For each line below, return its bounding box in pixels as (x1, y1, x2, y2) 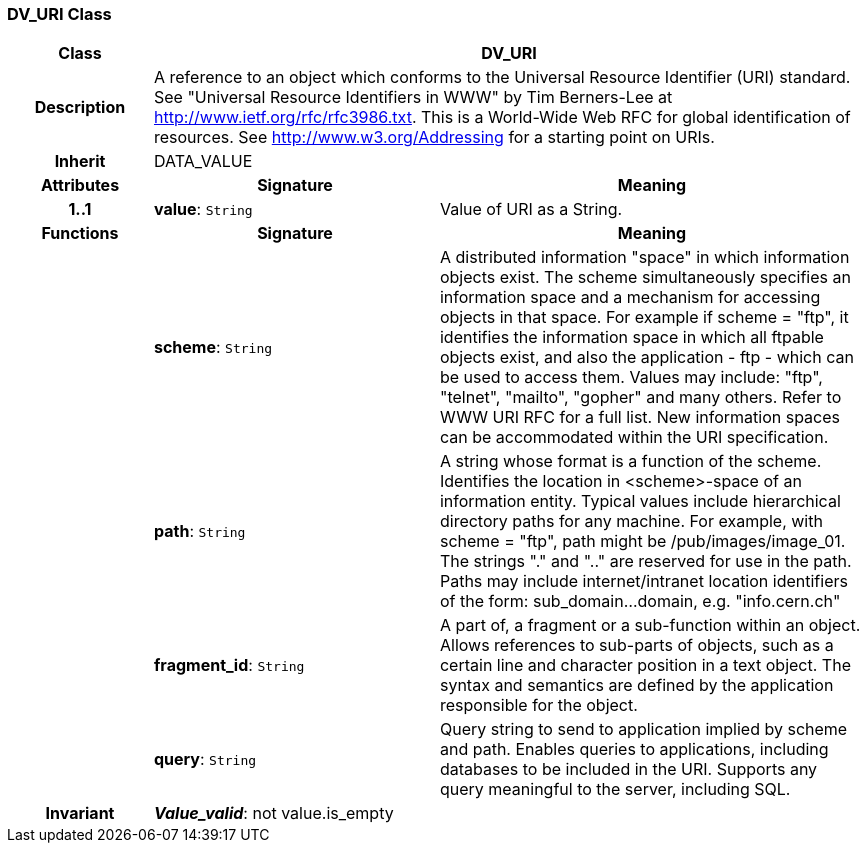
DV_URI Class (7, 4, 112, 24)
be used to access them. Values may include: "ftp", (439, 367, 823, 388)
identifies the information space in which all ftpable (439, 327, 824, 348)
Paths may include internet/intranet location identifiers (439, 571, 848, 592)
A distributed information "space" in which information (439, 247, 850, 268)
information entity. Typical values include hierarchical (439, 491, 841, 512)
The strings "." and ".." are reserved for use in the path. (439, 551, 852, 572)
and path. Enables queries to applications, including (439, 739, 829, 760)
